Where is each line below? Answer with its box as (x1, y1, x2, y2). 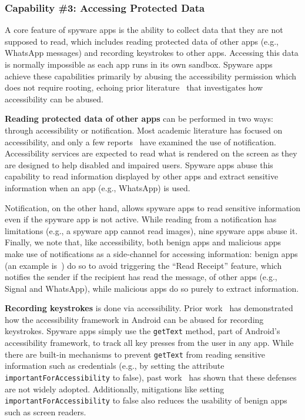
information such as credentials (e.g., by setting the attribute (5, 359, 224, 372)
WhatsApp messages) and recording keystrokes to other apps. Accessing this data (5, 46, 299, 59)
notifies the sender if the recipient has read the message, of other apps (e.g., (5, 271, 277, 283)
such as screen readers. (5, 405, 86, 418)
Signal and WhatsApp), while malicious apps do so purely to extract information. (5, 282, 299, 294)
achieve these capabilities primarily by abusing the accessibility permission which (5, 69, 297, 82)
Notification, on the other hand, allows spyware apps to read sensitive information (5, 201, 301, 214)
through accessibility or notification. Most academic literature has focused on (5, 124, 283, 136)
